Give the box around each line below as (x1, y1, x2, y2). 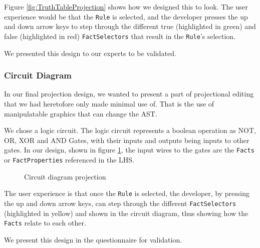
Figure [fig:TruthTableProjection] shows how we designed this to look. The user (4, 1, 248, 11)
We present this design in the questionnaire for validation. (4, 234, 182, 244)
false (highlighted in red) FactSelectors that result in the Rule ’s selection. (4, 30, 236, 41)
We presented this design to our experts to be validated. (4, 47, 176, 58)
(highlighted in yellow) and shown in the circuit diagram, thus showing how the (4, 207, 248, 218)
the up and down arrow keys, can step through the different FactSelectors (4, 197, 236, 208)
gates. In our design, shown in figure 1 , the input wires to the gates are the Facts (4, 144, 254, 155)
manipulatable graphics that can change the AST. (4, 108, 157, 118)
